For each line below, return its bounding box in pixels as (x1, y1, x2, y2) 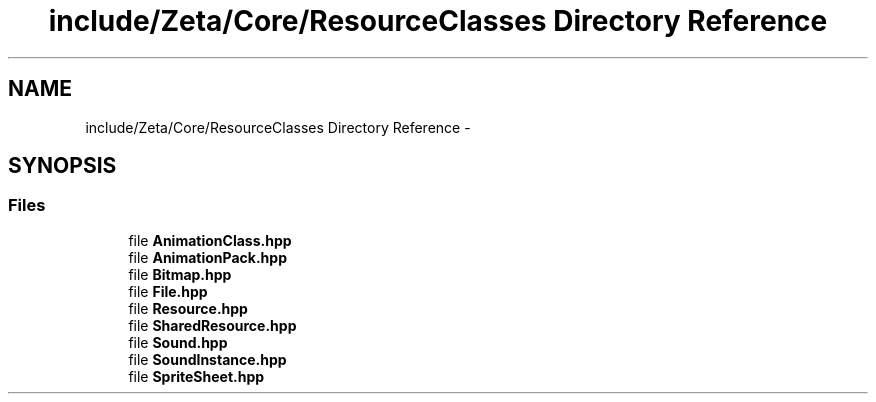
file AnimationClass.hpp (128, 231, 292, 249)
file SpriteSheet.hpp (128, 367, 265, 385)
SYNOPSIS (8, 153, 117, 179)
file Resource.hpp (128, 299, 248, 317)
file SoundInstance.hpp (128, 350, 287, 368)
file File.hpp (128, 282, 208, 300)
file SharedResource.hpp (128, 316, 297, 334)
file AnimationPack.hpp (128, 248, 287, 266)
